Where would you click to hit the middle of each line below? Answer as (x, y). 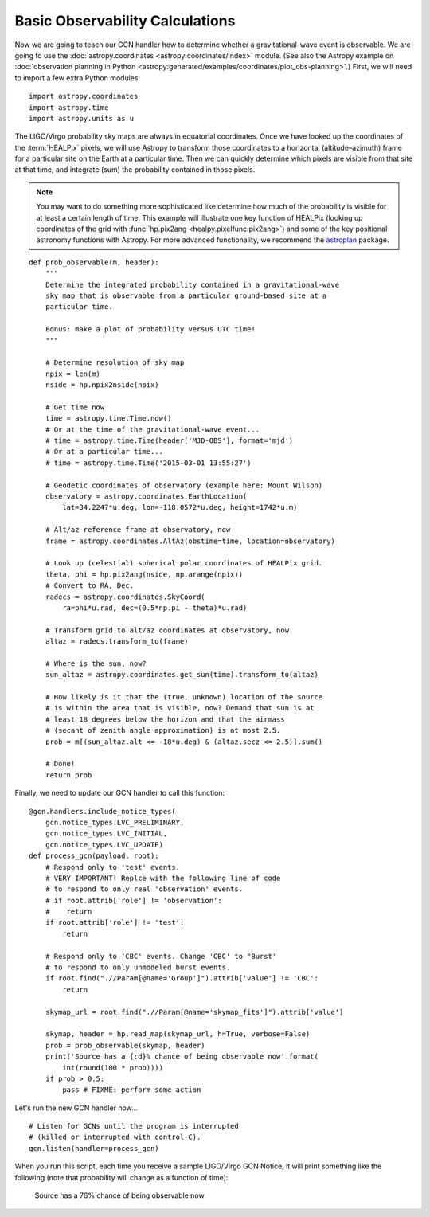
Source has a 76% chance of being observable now (119, 1195)
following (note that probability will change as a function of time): (121, 1177)
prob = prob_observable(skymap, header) (125, 1045)
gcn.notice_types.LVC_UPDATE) (104, 845)
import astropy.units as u (82, 118)
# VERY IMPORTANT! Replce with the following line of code (163, 878)
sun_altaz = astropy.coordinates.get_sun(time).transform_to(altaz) (182, 675)
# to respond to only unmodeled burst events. (138, 967)
